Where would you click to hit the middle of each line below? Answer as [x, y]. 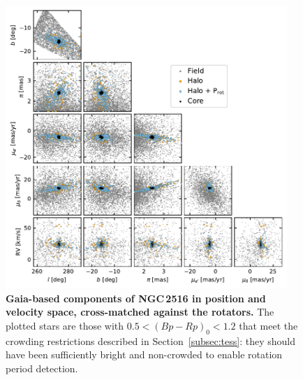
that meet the [268, 325]
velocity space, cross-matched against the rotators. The [140, 312]
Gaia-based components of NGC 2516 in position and [136, 298]
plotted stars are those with [65, 325]
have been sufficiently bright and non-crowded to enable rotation [144, 354]
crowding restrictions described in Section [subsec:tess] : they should [150, 340]
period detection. [42, 368]
